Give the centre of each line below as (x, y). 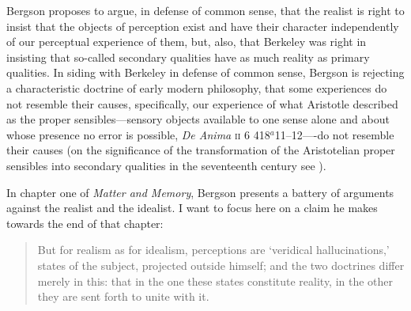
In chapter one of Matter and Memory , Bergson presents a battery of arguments (200, 192)
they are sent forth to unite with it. (123, 296)
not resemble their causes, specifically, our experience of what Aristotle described (202, 103)
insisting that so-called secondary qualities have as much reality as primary (188, 57)
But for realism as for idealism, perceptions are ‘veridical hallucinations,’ (213, 250)
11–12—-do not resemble (334, 134)
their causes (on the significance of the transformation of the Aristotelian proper (201, 150)
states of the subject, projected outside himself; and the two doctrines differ (221, 265)
